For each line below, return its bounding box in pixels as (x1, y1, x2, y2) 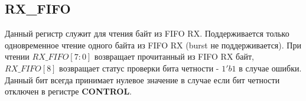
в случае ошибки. (239, 61, 302, 74)
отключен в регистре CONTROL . (5, 85, 132, 97)
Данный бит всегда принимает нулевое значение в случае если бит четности (5, 73, 280, 86)
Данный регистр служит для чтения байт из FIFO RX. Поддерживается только (5, 27, 289, 40)
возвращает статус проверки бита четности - (59, 61, 219, 74)
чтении (5, 50, 30, 63)
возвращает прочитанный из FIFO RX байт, (94, 50, 254, 63)
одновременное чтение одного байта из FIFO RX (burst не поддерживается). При (5, 38, 301, 51)
